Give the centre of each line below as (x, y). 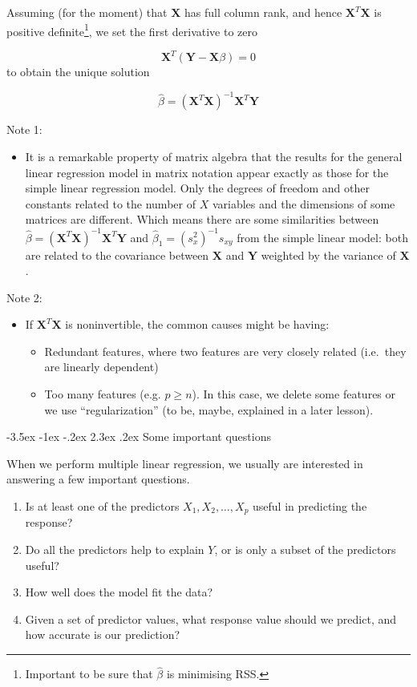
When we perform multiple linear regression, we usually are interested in (185, 463)
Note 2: (24, 297)
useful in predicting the (310, 506)
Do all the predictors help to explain (115, 550)
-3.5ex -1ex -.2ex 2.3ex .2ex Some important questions (139, 436)
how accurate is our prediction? (103, 634)
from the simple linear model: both (322, 237)
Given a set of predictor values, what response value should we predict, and (211, 618)
